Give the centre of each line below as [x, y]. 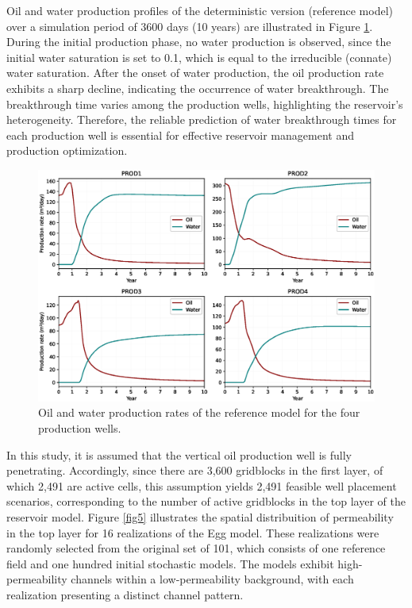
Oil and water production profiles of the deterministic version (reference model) [200, 10]
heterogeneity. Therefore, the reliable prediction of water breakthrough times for [202, 119]
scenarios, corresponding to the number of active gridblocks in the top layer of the [206, 501]
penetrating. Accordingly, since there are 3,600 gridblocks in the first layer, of [195, 470]
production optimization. [67, 150]
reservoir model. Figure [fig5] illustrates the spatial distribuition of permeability [200, 517]
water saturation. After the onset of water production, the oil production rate [195, 73]
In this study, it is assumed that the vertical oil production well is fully [179, 454]
